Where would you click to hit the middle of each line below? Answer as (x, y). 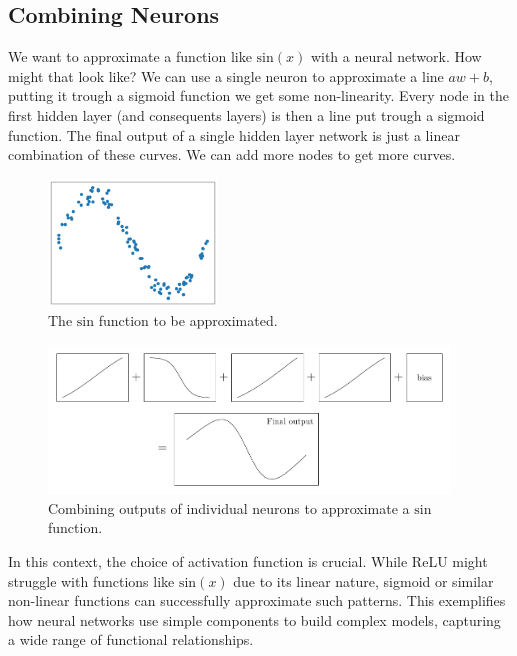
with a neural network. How (396, 56)
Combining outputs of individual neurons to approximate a (229, 507)
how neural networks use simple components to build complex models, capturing (254, 619)
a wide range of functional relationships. (131, 639)
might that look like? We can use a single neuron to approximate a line (226, 75)
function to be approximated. (188, 320)
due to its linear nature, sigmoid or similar (363, 580)
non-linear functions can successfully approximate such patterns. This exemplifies (257, 600)
